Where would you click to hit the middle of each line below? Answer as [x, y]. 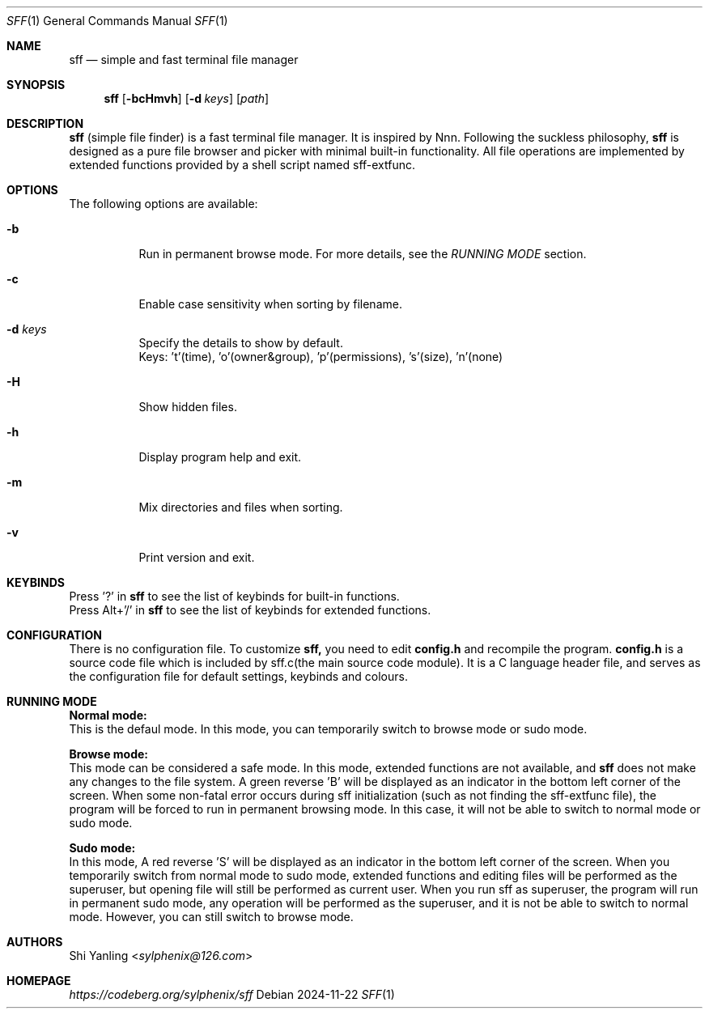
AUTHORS [35, 942]
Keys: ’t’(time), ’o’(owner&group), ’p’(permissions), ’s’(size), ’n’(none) [321, 357]
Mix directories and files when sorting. [241, 507]
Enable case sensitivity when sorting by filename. [270, 304]
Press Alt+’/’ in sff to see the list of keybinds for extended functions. [250, 610]
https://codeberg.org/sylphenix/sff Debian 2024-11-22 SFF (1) [232, 994]
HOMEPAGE [39, 981]
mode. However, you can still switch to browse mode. [211, 917]
